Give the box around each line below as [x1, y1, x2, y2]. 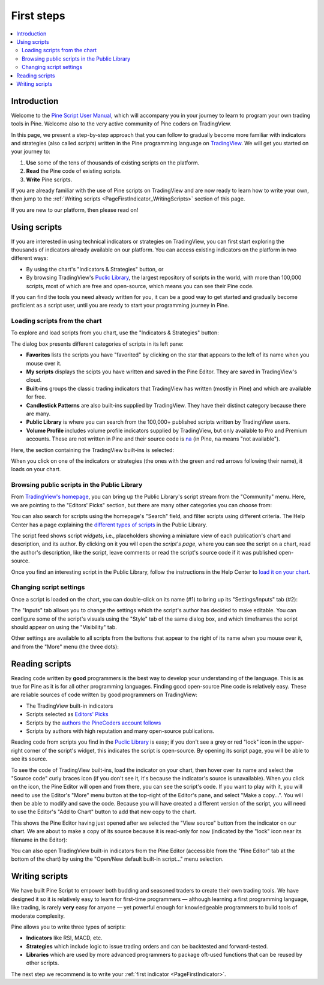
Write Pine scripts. [26, 176, 73, 183]
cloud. [26, 376, 42, 384]
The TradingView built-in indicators [26, 702, 113, 709]
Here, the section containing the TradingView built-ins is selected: [11, 446, 174, 453]
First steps [11, 9, 65, 22]
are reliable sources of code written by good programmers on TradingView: [11, 691, 197, 699]
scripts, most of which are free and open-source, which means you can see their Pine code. [26, 282, 254, 289]
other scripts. [26, 959, 59, 966]
